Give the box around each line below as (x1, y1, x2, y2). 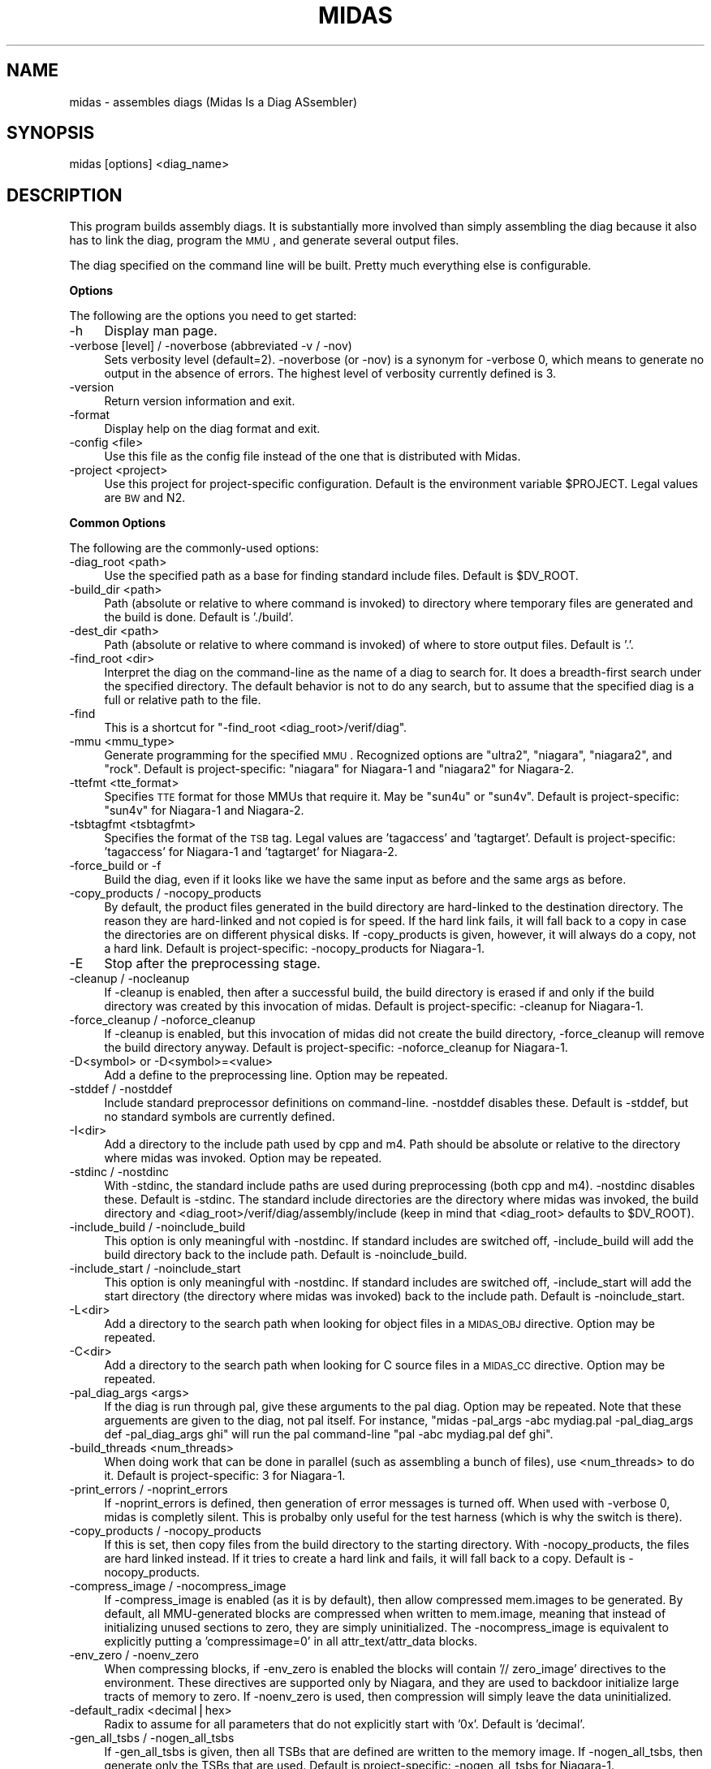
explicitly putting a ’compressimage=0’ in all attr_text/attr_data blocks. (104, 1634, 478, 1649)
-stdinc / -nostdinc (69, 1165, 169, 1179)
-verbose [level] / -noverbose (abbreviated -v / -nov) (69, 339, 352, 353)
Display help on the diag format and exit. (104, 422, 321, 436)
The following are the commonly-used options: (69, 541, 319, 556)
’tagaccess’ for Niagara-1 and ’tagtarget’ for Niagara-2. (104, 845, 398, 859)
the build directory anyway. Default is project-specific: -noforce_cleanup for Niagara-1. (104, 1040, 568, 1055)
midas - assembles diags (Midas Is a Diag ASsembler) (69, 94, 358, 109)
